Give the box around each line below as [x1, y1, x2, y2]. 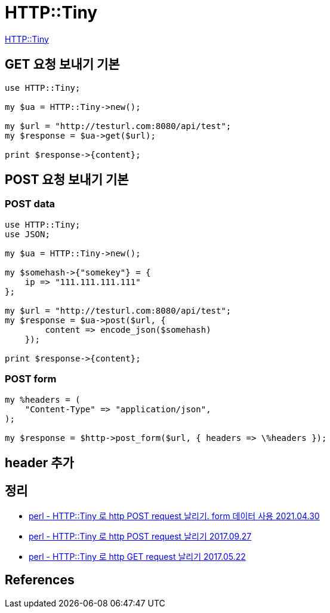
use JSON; [5, 229, 50, 239]
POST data [5, 198, 55, 210]
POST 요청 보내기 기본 [5, 172, 129, 188]
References [5, 572, 75, 588]
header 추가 [5, 455, 74, 470]
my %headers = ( [5, 394, 81, 404]
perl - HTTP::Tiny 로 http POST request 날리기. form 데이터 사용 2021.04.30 [29, 510, 320, 521]
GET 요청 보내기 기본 [5, 57, 120, 72]
